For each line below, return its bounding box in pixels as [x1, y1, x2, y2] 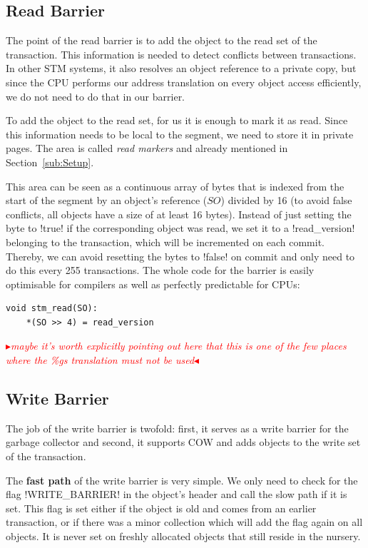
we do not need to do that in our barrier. [6, 88, 185, 103]
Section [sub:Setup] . [6, 154, 94, 169]
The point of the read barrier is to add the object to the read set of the [6, 33, 317, 48]
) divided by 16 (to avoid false [220, 193, 352, 208]
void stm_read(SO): [6, 303, 98, 314]
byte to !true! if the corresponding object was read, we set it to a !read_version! [6, 220, 355, 235]
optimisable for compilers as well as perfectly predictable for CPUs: [6, 276, 300, 291]
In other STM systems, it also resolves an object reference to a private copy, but [6, 61, 357, 76]
